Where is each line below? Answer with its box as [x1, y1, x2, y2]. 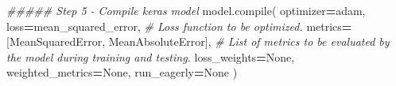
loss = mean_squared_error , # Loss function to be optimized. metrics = [6, 17, 352, 34]
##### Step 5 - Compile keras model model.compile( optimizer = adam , [6, 2, 366, 18]
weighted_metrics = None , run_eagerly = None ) [6, 64, 238, 80]
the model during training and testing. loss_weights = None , [6, 48, 295, 65]
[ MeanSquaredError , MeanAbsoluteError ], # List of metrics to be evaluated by [6, 33, 390, 50]
